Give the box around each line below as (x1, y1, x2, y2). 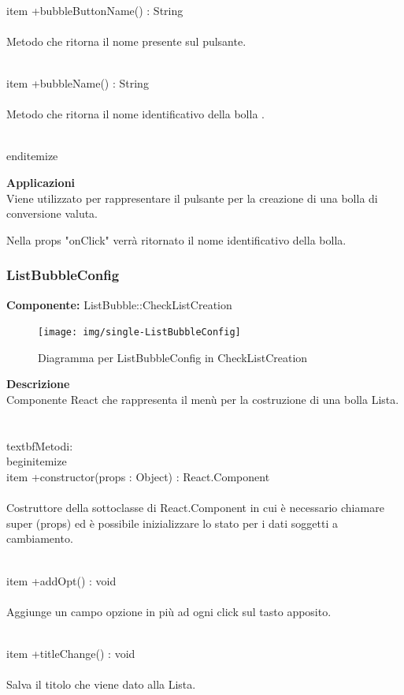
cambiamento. (6, 530, 73, 547)
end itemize (6, 148, 58, 164)
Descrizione (6, 376, 70, 392)
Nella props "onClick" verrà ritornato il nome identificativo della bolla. (6, 231, 347, 248)
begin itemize (6, 453, 67, 469)
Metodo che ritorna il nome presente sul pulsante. (6, 32, 246, 49)
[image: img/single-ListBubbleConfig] (38, 327, 241, 338)
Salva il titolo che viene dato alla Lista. (6, 676, 196, 693)
